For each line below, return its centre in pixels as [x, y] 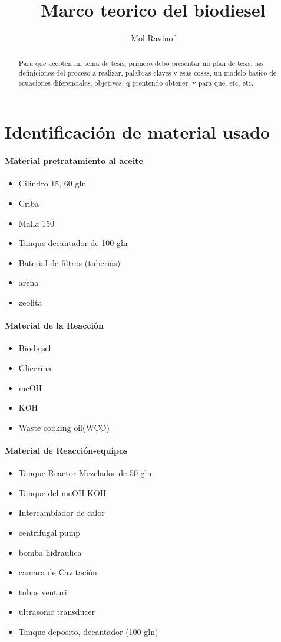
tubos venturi [43, 592]
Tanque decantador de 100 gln [73, 243]
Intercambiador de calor [62, 512]
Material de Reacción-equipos [66, 450]
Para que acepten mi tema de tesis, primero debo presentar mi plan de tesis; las [141, 63]
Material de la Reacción [54, 325]
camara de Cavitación [58, 572]
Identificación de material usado [137, 132]
